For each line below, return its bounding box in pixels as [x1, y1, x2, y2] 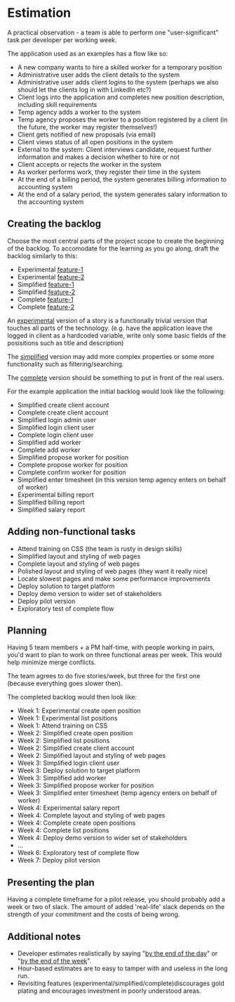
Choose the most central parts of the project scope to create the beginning [7, 236, 224, 245]
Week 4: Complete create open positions [17, 818, 136, 827]
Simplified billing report [17, 497, 86, 506]
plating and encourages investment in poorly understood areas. [17, 987, 201, 995]
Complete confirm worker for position [17, 468, 126, 476]
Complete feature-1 [17, 295, 74, 303]
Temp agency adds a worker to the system [17, 108, 142, 116]
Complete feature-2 [17, 303, 75, 311]
